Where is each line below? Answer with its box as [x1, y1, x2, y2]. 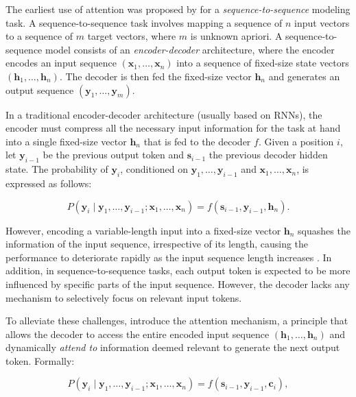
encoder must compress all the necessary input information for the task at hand [5, 121, 341, 135]
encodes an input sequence [5, 56, 117, 70]
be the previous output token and [43, 147, 184, 162]
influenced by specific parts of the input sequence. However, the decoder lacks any [5, 276, 350, 291]
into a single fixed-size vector [5, 134, 127, 148]
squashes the [298, 223, 351, 237]
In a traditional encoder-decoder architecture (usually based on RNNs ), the [5, 107, 322, 121]
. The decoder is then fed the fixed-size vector [59, 69, 252, 83]
